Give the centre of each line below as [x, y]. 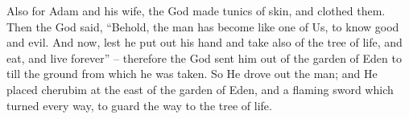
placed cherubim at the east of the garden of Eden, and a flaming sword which [200, 89]
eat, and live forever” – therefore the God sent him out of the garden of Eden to [204, 57]
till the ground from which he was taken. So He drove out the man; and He [192, 74]
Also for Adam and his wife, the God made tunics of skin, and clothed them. [196, 10]
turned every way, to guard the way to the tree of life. [139, 105]
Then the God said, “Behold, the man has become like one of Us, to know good [203, 26]
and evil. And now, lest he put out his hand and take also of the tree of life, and [204, 42]
